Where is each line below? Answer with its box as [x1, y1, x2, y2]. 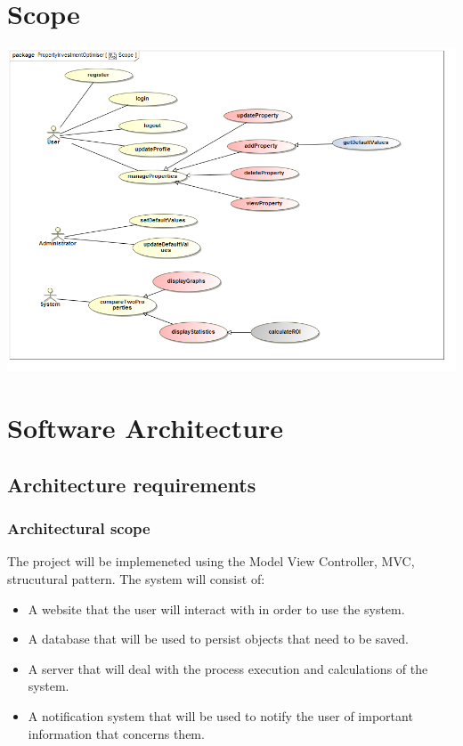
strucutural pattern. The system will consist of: [7, 570, 265, 588]
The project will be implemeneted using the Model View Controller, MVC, [7, 552, 415, 571]
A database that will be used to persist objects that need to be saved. [28, 629, 409, 648]
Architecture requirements [7, 470, 256, 498]
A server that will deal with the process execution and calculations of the [28, 659, 428, 677]
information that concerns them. [28, 724, 205, 742]
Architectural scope [7, 517, 150, 539]
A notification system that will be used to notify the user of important [28, 706, 413, 725]
